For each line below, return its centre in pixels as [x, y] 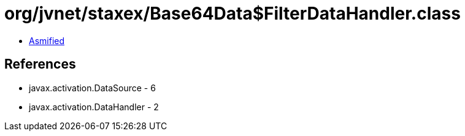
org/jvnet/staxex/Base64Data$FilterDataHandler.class [233, 13]
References [40, 64]
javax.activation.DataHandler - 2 [94, 107]
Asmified [47, 40]
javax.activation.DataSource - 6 [92, 88]
